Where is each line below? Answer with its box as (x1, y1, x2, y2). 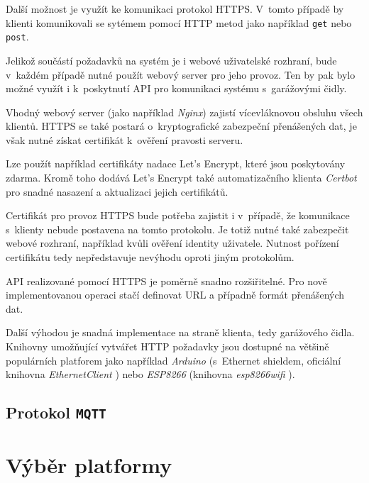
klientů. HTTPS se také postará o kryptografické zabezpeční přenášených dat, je (6, 118, 357, 133)
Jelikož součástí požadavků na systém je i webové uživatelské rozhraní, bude (6, 52, 337, 67)
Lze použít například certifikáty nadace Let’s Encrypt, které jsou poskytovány (6, 156, 346, 171)
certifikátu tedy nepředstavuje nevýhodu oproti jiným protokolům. (6, 250, 294, 265)
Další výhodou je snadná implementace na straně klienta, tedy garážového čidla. (6, 325, 355, 340)
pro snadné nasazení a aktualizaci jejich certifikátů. (6, 184, 228, 199)
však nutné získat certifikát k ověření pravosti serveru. (6, 132, 243, 147)
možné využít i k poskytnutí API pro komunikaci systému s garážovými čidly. (6, 81, 347, 96)
